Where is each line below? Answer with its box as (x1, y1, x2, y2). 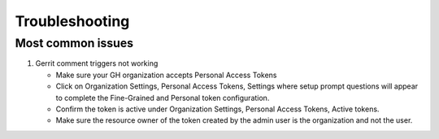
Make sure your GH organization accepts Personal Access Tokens (55, 70, 277, 80)
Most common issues (15, 36, 134, 50)
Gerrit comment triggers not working (35, 59, 159, 68)
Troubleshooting (15, 12, 130, 30)
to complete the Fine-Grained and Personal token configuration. (55, 93, 270, 102)
